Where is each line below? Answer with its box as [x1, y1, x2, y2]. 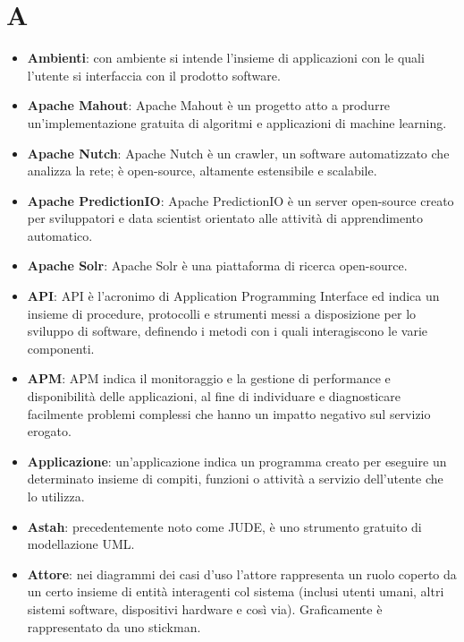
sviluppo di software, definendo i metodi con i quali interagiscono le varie [27, 321, 427, 340]
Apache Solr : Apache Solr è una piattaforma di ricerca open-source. [27, 256, 408, 275]
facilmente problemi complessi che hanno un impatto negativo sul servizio [27, 404, 431, 423]
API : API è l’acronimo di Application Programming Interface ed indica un [27, 287, 440, 305]
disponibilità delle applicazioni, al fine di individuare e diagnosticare [27, 387, 401, 406]
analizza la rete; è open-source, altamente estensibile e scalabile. [27, 161, 377, 180]
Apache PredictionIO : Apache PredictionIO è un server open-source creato [27, 191, 454, 210]
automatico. [27, 226, 93, 244]
